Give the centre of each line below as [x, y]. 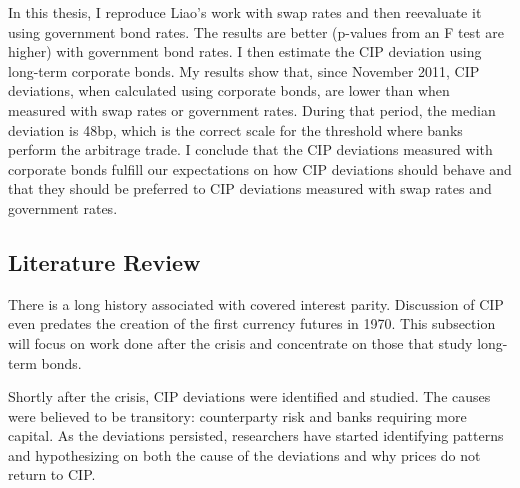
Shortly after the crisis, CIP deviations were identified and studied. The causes [249, 396]
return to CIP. [52, 474]
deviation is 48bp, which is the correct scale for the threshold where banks [235, 129]
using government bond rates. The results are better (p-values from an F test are [256, 31]
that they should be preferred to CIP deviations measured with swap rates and [250, 188]
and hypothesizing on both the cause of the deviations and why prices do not [244, 454]
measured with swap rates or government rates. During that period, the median [252, 109]
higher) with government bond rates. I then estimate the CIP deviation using [245, 51]
